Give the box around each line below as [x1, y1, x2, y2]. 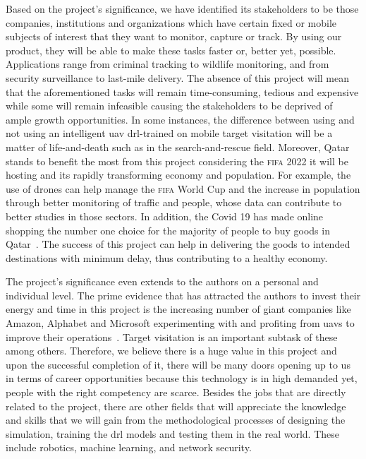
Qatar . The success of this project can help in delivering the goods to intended [6, 237, 350, 251]
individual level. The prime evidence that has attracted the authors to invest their [6, 287, 361, 302]
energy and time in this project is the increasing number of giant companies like [6, 302, 351, 316]
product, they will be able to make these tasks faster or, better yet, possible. [6, 42, 336, 57]
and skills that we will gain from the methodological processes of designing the [6, 412, 346, 427]
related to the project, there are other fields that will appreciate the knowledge [6, 398, 346, 413]
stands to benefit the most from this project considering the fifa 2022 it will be [6, 153, 348, 168]
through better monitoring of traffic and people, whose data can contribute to [6, 195, 342, 210]
